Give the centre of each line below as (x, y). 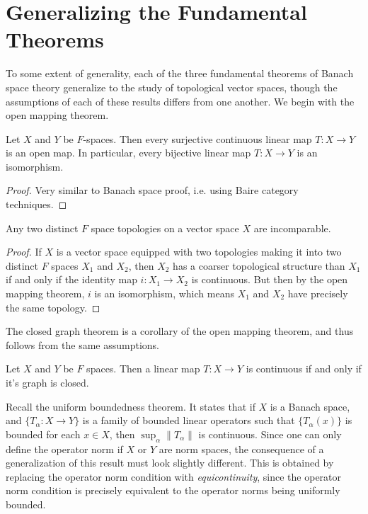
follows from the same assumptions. (83, 344)
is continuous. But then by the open (270, 279)
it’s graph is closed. (47, 382)
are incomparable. (292, 228)
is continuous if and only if (304, 369)
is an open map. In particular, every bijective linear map (128, 153)
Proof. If (24, 252)
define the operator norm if (64, 449)
